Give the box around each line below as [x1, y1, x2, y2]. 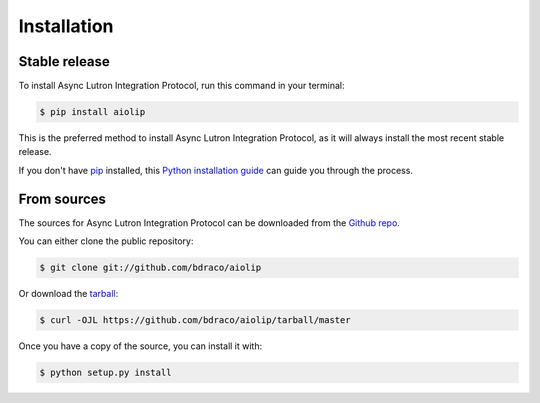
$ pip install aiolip [39, 106, 146, 118]
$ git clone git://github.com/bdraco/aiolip [39, 262, 262, 274]
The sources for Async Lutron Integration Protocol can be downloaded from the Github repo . [18, 216, 400, 229]
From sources [18, 190, 107, 207]
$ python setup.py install [39, 367, 172, 379]
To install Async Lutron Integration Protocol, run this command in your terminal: [18, 80, 345, 92]
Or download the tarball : [18, 288, 119, 300]
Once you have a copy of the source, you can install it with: [18, 340, 263, 352]
